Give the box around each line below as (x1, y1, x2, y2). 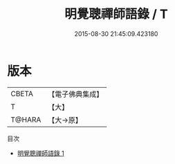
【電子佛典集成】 (48, 89, 104, 99)
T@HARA (10, 115, 42, 125)
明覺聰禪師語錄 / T (64, 6, 168, 22)
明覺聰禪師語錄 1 (17, 149, 64, 157)
